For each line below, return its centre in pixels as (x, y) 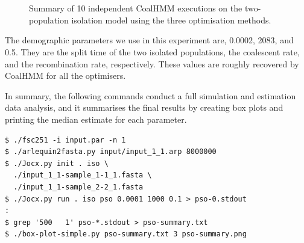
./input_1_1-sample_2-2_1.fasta (78, 187)
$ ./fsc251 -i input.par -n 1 (65, 140)
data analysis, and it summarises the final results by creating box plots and (144, 107)
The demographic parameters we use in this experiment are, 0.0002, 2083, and (149, 40)
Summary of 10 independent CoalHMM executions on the (136, 8)
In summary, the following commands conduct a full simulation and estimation (150, 95)
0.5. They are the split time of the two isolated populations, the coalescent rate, (152, 51)
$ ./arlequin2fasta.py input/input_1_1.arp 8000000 (111, 152)
